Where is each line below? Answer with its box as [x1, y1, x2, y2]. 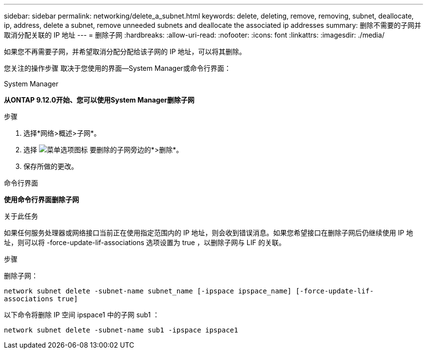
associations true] [4, 295, 78, 303]
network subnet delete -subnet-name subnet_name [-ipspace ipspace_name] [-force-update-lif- [4, 287, 374, 295]
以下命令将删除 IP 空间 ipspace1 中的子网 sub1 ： [4, 311, 160, 319]
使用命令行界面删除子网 [4, 195, 79, 204]
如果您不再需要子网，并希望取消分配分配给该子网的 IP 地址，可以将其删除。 [4, 47, 246, 56]
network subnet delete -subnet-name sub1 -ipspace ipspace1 [4, 326, 238, 334]
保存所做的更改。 [23, 162, 78, 170]
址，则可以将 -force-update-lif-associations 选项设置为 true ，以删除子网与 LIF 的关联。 [4, 238, 286, 247]
